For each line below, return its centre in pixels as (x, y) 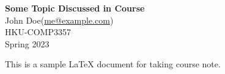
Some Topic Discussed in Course (75, 8)
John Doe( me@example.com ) (59, 20)
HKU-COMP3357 (38, 32)
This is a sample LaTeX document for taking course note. (113, 64)
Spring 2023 (27, 43)
